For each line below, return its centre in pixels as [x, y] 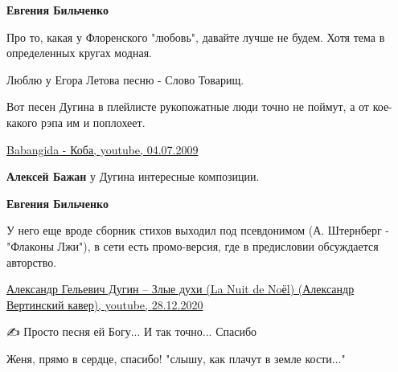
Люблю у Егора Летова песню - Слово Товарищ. [125, 79]
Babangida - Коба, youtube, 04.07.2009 [103, 149]
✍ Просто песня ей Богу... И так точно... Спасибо [132, 331]
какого [22, 122]
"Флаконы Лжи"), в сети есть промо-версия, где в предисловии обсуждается [193, 245]
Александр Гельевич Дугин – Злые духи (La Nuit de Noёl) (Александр [181, 289]
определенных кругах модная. [79, 53]
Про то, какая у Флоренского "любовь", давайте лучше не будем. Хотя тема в [196, 37]
